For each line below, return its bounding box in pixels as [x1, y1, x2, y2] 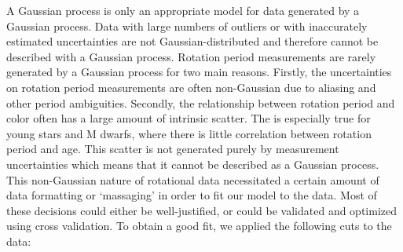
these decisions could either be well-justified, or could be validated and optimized [6, 202, 397, 218]
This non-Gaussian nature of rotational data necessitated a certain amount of [6, 171, 379, 188]
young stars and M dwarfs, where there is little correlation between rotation [6, 125, 372, 141]
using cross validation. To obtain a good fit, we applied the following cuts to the [6, 217, 392, 234]
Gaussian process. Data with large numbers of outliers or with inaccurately [6, 17, 368, 34]
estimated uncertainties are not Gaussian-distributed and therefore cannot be [6, 33, 379, 49]
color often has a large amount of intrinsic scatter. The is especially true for [6, 110, 371, 126]
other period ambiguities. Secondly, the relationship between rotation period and [6, 94, 395, 111]
